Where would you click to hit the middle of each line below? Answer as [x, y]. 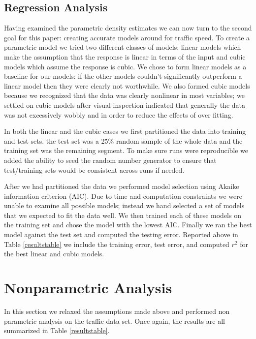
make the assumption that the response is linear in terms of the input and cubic [125, 56]
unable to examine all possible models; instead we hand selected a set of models [124, 205]
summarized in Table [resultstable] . [57, 330]
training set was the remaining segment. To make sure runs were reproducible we [126, 150]
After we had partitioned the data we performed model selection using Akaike [122, 186]
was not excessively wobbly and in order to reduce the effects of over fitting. [119, 114]
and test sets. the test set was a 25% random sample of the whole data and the [123, 140]
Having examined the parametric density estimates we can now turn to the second [128, 28]
